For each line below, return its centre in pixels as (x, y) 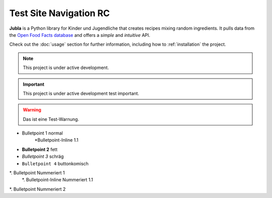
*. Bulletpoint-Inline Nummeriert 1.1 (57, 180)
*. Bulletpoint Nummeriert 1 (37, 173)
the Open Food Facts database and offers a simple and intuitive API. (80, 35)
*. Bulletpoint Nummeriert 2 (38, 189)
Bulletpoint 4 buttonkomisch (55, 163)
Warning (32, 110)
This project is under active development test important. (81, 93)
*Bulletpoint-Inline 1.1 (56, 140)
